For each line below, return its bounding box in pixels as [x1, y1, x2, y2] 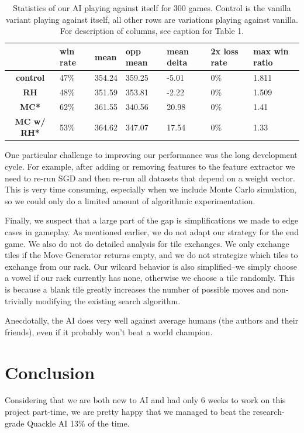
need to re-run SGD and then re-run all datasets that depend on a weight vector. [5, 171, 295, 184]
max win [253, 44, 289, 57]
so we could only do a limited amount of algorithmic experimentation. [5, 194, 255, 207]
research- [253, 405, 285, 418]
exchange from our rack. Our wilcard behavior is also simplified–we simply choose [5, 260, 297, 272]
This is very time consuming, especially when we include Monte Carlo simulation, [5, 183, 297, 195]
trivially [5, 294, 33, 307]
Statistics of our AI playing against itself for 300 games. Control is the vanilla [13, 2, 291, 13]
